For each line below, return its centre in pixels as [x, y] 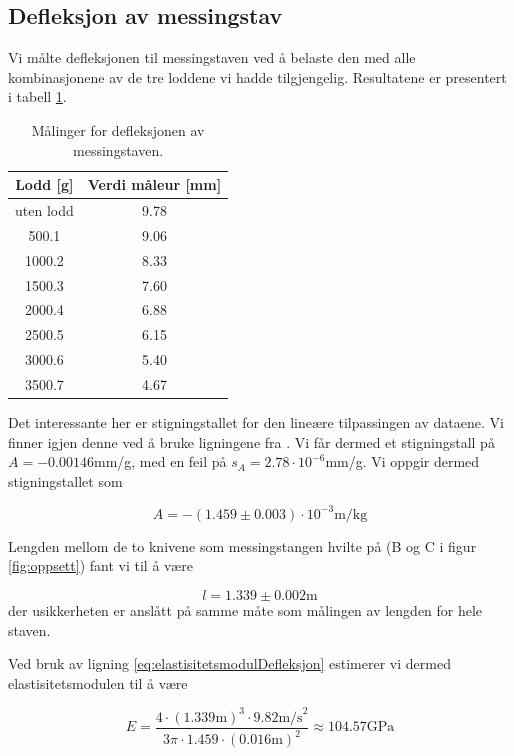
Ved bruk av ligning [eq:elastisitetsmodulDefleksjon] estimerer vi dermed [229, 663]
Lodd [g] [44, 184]
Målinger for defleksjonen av [118, 129]
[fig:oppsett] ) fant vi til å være [100, 565]
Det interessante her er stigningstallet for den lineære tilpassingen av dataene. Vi [256, 422]
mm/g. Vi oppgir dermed [402, 461]
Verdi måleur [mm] [154, 184]
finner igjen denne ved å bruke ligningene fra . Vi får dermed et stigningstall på [251, 441]
